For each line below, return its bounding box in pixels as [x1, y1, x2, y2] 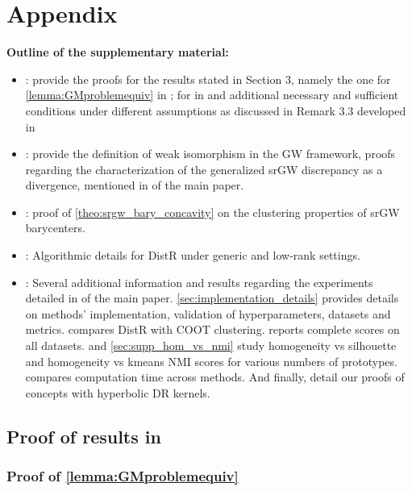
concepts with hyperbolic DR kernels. [25, 384, 210, 401]
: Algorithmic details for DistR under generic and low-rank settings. [25, 247, 360, 264]
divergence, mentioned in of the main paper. [25, 177, 244, 193]
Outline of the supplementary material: [6, 44, 229, 60]
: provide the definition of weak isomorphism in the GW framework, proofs [25, 145, 396, 162]
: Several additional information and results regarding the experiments [25, 273, 373, 290]
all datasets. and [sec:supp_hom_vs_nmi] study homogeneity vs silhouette [25, 337, 397, 354]
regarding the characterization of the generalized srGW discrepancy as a [25, 160, 383, 177]
